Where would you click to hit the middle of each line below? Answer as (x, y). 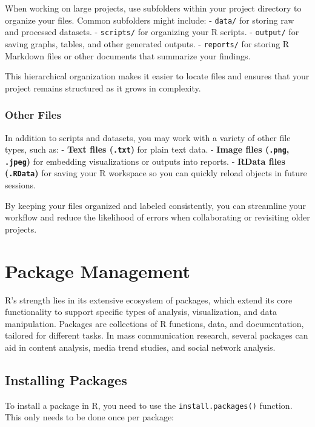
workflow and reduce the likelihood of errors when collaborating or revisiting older (157, 217)
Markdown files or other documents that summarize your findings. (128, 55)
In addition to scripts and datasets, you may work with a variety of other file (148, 137)
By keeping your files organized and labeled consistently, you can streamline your (155, 205)
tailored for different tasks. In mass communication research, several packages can (157, 335)
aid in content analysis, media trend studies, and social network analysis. (140, 347)
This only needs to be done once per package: (90, 417)
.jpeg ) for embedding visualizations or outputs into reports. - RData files (145, 161)
